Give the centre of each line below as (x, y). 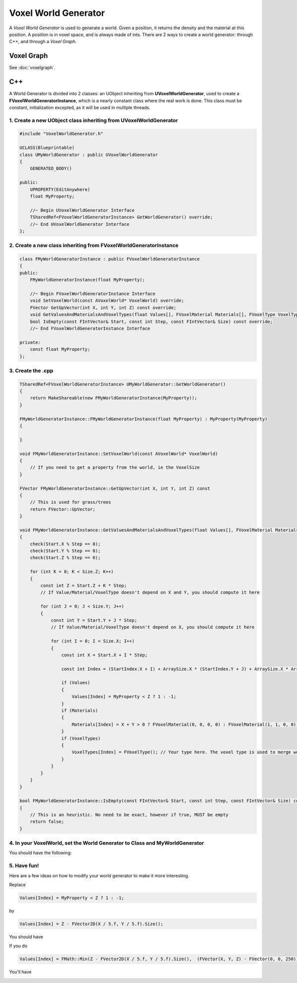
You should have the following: (40, 853)
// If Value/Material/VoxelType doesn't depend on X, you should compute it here (153, 627)
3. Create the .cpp (31, 371)
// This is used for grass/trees (71, 502)
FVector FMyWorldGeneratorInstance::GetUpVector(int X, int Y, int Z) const (115, 488)
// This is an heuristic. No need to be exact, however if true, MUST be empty (129, 815)
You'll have (20, 972)
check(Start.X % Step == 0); (65, 544)
